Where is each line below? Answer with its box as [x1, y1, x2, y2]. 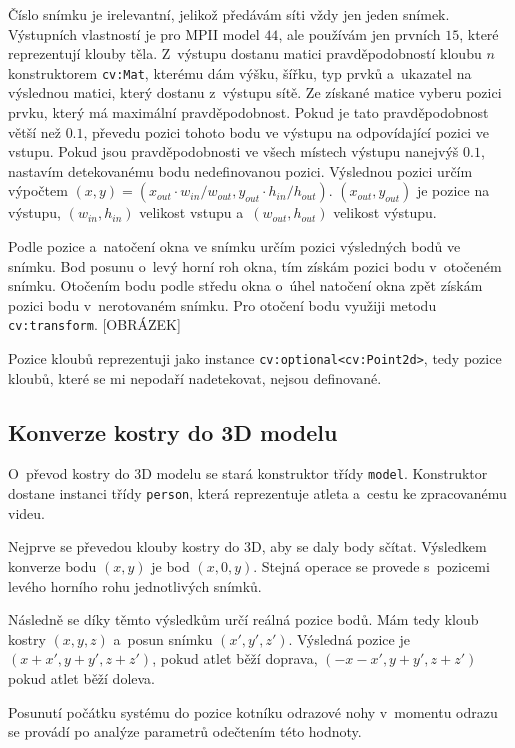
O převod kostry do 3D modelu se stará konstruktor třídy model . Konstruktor [8, 463, 488, 484]
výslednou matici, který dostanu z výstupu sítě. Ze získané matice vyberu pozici [8, 82, 502, 103]
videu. [8, 502, 45, 523]
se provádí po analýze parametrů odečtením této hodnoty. [8, 721, 362, 742]
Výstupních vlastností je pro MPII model [8, 23, 260, 44]
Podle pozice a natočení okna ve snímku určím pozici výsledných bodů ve [8, 236, 461, 256]
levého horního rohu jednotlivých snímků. [8, 575, 262, 596]
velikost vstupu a [139, 202, 244, 223]
